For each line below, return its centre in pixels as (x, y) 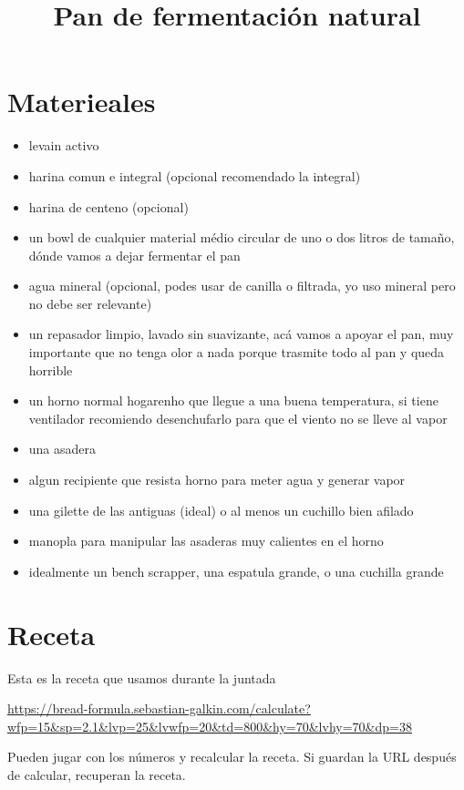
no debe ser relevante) (90, 303)
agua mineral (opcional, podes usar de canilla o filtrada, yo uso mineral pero (242, 286)
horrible (51, 369)
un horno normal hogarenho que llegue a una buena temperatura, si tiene (233, 400)
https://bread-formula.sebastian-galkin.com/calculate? (159, 708)
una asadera (62, 449)
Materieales (82, 102)
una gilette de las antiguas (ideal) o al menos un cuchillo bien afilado (221, 510)
